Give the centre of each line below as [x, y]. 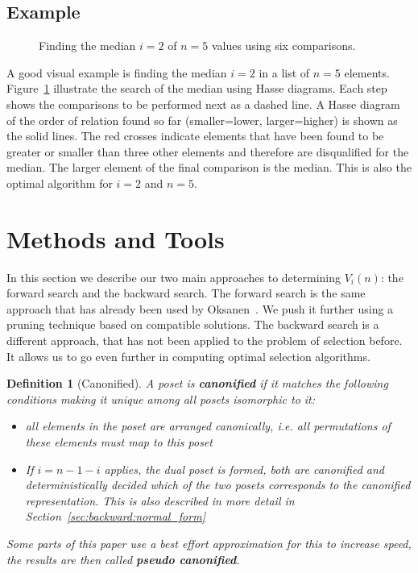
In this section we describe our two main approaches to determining [174, 277]
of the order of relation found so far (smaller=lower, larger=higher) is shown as [202, 120]
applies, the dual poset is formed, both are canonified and [244, 469]
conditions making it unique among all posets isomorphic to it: [161, 399]
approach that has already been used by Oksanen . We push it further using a [200, 308]
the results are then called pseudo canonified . [123, 559]
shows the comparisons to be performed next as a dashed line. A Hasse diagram [203, 104]
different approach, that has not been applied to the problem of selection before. [205, 340]
